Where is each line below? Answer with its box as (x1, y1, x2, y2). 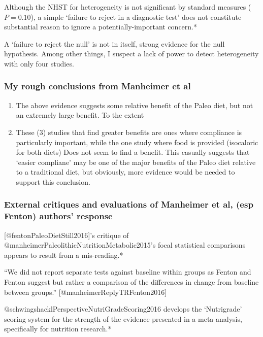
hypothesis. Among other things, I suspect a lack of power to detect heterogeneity (4, 48, 259, 59)
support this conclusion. (16, 176, 90, 187)
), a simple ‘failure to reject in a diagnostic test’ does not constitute (30, 11, 242, 22)
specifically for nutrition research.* (4, 323, 112, 334)
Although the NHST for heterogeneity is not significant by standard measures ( (4, 2, 251, 12)
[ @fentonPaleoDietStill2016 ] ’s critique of (4, 229, 129, 240)
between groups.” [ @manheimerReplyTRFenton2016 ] (4, 286, 167, 297)
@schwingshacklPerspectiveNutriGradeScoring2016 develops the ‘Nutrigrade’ (4, 304, 242, 314)
